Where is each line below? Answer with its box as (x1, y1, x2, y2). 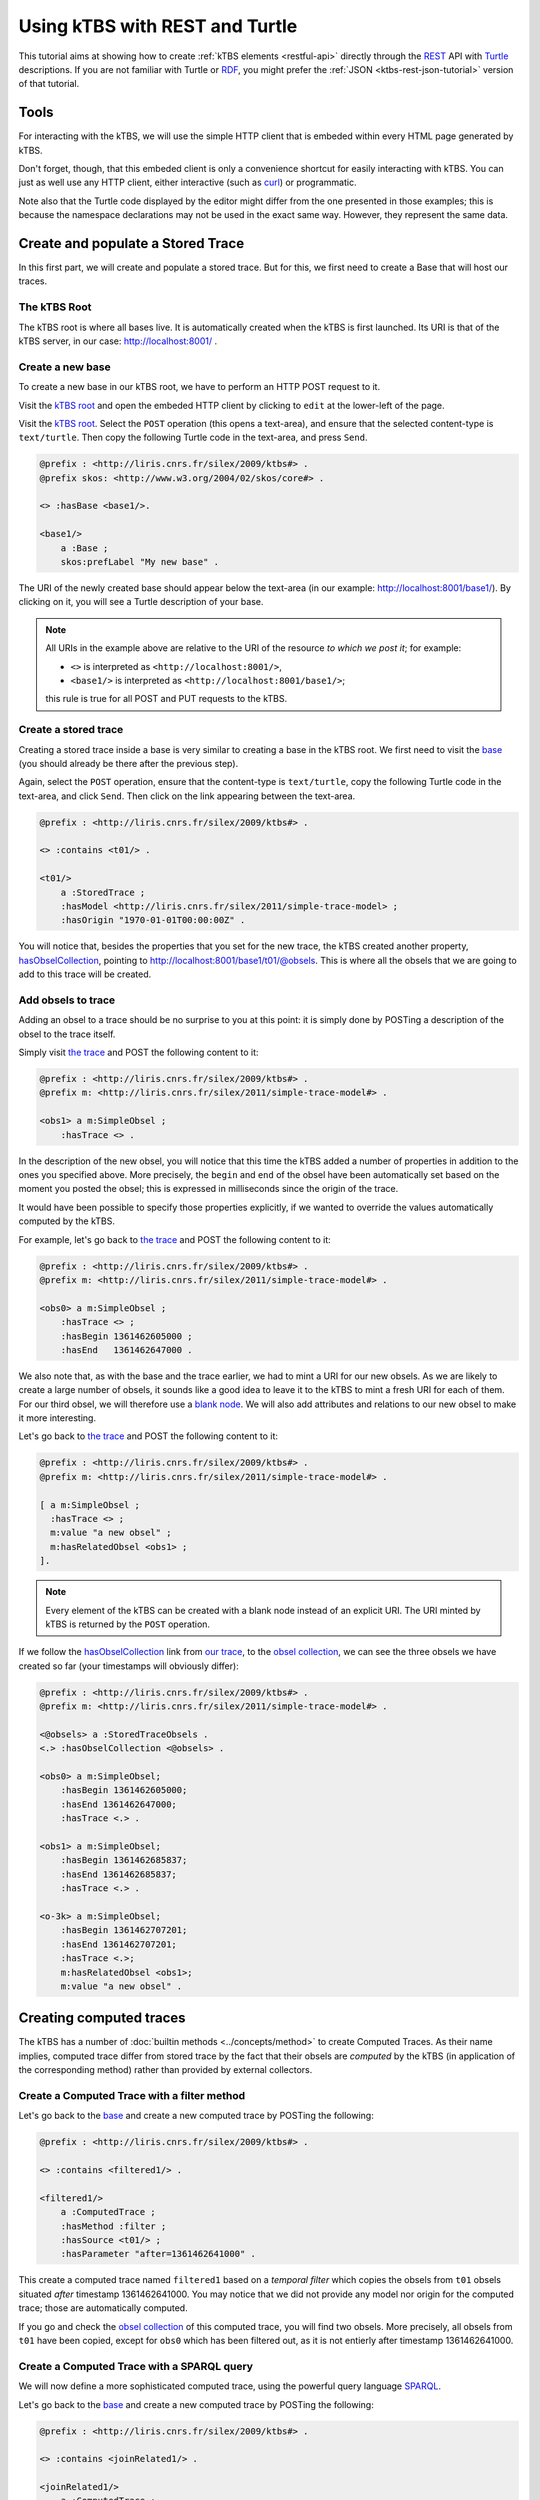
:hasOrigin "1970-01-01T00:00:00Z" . (60, 915, 246, 926)
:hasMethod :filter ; (60, 2220, 167, 2232)
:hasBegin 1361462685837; (60, 1855, 188, 1866)
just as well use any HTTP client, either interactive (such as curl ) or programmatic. (18, 176, 357, 189)
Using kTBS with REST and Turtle (18, 15, 298, 37)
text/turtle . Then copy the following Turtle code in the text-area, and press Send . (18, 431, 368, 444)
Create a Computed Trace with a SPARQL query (18, 2359, 254, 2373)
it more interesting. (18, 1412, 97, 1424)
